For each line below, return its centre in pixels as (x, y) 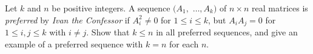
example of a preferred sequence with (74, 43)
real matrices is (280, 8)
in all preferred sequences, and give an (227, 32)
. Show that (108, 32)
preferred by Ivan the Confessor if (67, 19)
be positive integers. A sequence (111, 8)
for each (184, 43)
